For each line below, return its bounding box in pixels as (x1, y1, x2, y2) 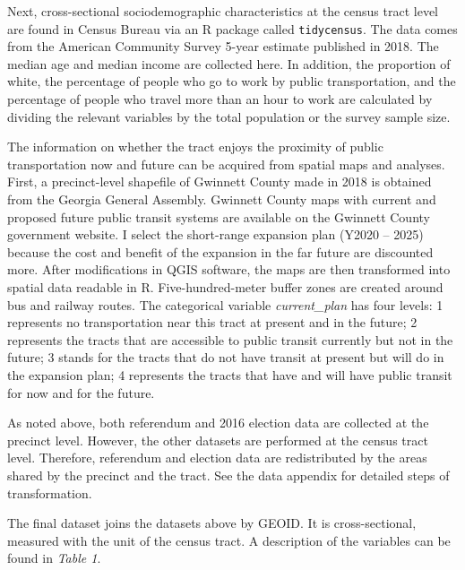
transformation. (7, 483, 92, 502)
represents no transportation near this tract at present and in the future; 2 (7, 313, 418, 332)
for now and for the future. (7, 383, 155, 402)
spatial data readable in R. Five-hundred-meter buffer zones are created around (7, 277, 443, 296)
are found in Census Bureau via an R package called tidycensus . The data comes (7, 19, 458, 38)
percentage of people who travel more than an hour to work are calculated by (7, 90, 433, 108)
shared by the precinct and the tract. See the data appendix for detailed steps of (7, 465, 450, 484)
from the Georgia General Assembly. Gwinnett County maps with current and (7, 190, 436, 208)
